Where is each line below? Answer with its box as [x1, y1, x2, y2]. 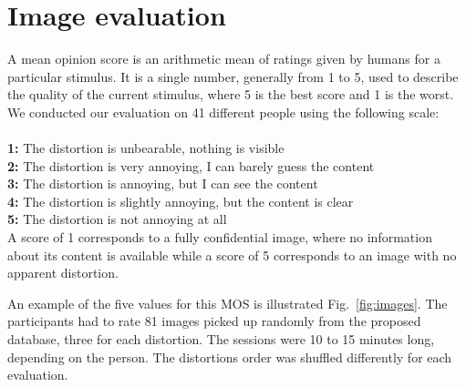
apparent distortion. [7, 263, 119, 282]
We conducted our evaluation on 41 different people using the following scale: [7, 102, 440, 121]
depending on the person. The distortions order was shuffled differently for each [7, 347, 452, 366]
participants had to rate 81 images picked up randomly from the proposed [7, 311, 421, 331]
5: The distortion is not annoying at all [7, 209, 227, 229]
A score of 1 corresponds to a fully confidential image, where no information [7, 228, 432, 247]
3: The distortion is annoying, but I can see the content [7, 174, 318, 193]
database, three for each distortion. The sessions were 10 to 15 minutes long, [7, 330, 435, 349]
